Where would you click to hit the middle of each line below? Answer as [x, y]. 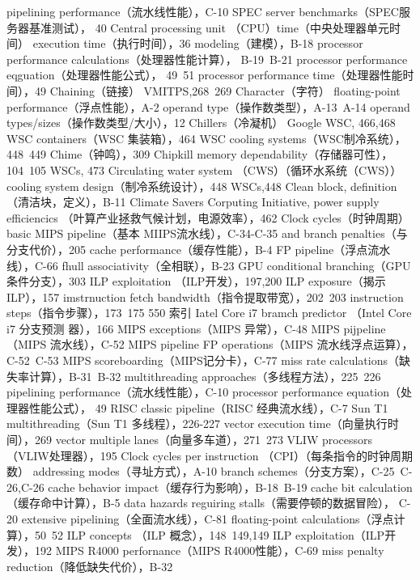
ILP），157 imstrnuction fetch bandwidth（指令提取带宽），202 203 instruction [205, 296]
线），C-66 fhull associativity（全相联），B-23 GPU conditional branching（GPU [209, 265]
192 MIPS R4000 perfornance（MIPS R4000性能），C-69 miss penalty [209, 550]
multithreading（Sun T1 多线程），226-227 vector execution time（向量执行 [197, 423]
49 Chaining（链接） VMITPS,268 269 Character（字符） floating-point [217, 90]
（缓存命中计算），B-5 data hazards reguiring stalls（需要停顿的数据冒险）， [201, 503]
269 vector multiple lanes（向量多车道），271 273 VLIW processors [204, 440]
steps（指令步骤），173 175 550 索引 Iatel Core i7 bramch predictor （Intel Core [209, 313]
